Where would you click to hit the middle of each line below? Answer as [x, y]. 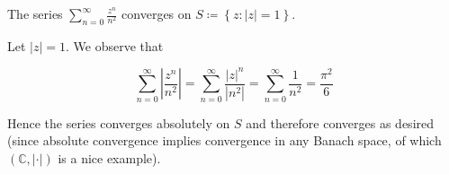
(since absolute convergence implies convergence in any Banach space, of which [224, 140]
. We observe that [115, 45]
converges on [157, 13]
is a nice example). [109, 157]
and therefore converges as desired [340, 122]
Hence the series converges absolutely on [119, 122]
